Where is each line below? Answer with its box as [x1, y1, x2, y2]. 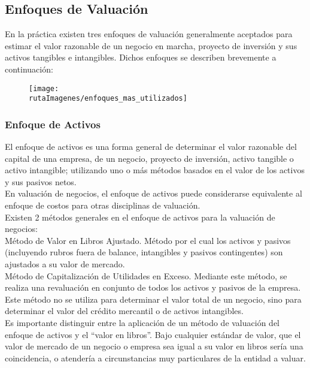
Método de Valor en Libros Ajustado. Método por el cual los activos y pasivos [5, 234, 291, 246]
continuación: [5, 62, 53, 75]
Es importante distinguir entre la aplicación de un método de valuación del [5, 316, 279, 329]
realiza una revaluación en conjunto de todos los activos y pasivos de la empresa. [5, 281, 301, 294]
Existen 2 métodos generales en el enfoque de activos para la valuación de [5, 210, 275, 223]
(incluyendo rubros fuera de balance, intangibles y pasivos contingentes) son [5, 246, 283, 258]
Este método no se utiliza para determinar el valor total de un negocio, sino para [5, 292, 302, 305]
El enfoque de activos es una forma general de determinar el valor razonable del [5, 140, 297, 153]
